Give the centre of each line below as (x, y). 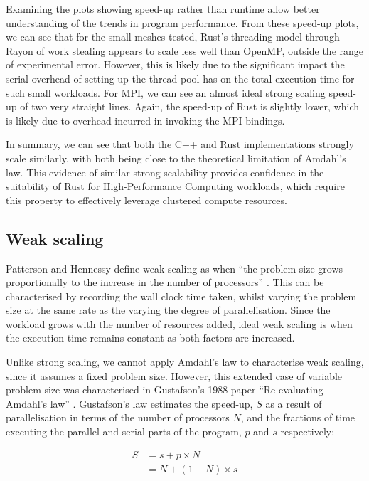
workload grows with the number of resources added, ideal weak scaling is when (179, 323)
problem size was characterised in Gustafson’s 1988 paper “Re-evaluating (165, 390)
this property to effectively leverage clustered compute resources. (146, 200)
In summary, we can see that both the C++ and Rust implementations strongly (180, 144)
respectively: (307, 432)
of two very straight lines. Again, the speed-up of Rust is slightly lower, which (189, 106)
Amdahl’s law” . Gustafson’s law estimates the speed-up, (129, 403)
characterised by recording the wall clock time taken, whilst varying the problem (181, 296)
